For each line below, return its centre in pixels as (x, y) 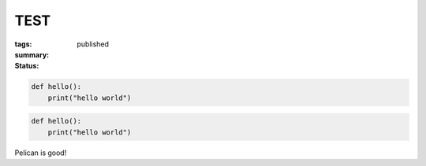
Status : (27, 66)
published (93, 44)
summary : (32, 54)
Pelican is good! (41, 153)
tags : (23, 44)
